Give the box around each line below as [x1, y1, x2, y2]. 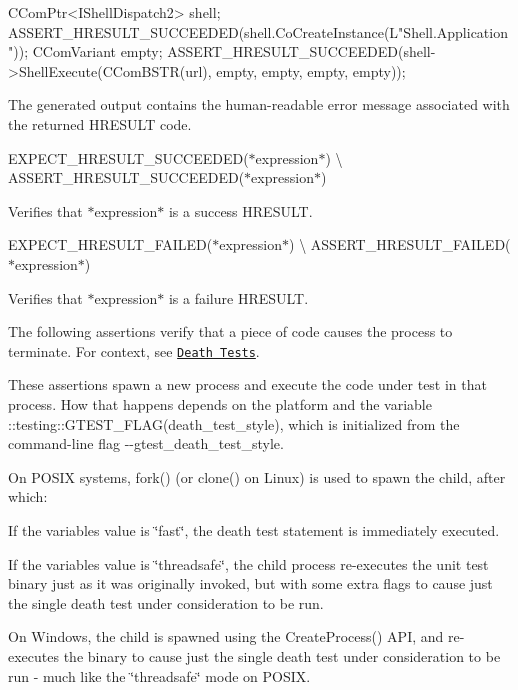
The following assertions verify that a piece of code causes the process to [8, 321, 453, 342]
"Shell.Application [398, 21, 508, 42]
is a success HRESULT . [168, 200, 313, 221]
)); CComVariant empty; [13, 41, 163, 62]
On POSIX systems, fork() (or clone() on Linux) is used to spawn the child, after [8, 466, 506, 487]
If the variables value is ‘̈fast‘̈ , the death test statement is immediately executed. [8, 519, 500, 540]
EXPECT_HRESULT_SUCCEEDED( [8, 147, 249, 168]
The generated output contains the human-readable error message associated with [8, 94, 510, 115]
